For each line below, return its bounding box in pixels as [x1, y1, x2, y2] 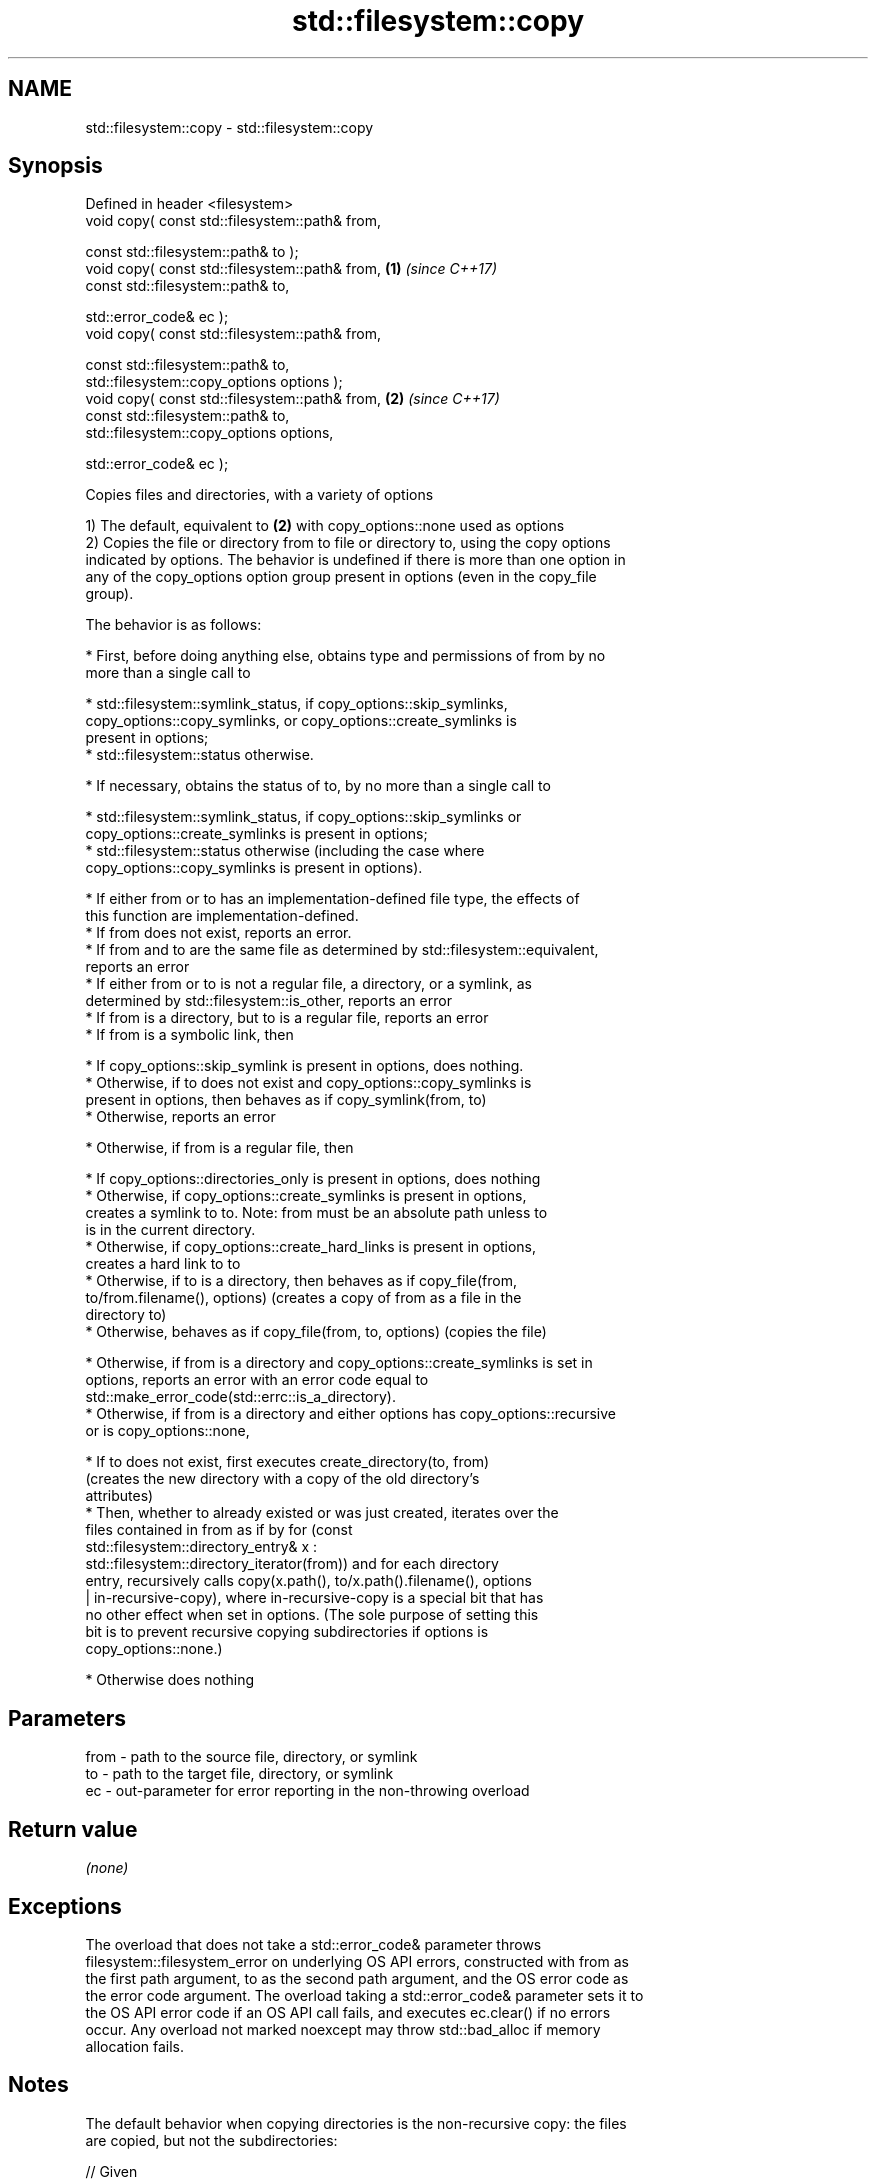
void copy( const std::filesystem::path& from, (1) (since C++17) [85, 260, 498, 278]
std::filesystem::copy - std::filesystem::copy [85, 118, 374, 136]
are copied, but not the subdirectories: [85, 2131, 338, 2149]
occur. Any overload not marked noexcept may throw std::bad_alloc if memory [85, 2020, 601, 2038]
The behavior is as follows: [85, 616, 262, 634]
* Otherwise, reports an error [85, 1108, 276, 1126]
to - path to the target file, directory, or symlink [85, 1765, 394, 1783]
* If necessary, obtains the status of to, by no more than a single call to [85, 777, 551, 795]
